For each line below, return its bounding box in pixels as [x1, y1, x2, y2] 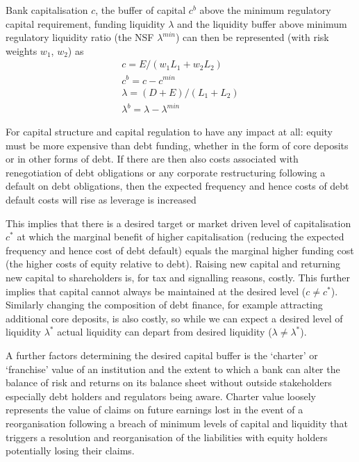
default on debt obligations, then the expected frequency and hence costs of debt [6, 179, 349, 193]
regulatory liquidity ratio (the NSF [6, 30, 154, 44]
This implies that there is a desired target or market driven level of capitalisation [6, 215, 351, 230]
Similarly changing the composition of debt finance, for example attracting [6, 297, 323, 312]
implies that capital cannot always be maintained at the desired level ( [6, 283, 306, 298]
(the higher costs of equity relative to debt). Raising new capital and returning [6, 256, 341, 271]
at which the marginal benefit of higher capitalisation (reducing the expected [17, 229, 344, 244]
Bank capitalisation [6, 3, 88, 17]
